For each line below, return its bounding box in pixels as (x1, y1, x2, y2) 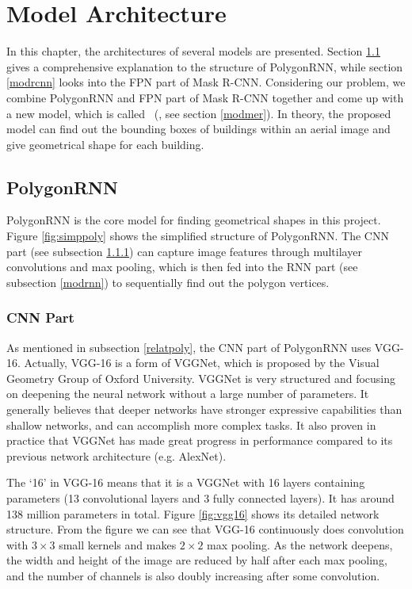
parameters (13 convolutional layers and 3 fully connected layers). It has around (6, 490, 395, 507)
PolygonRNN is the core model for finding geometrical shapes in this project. (6, 212, 381, 228)
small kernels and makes (59, 536, 177, 553)
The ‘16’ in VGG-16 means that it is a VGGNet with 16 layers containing (6, 474, 365, 491)
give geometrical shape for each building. (6, 136, 204, 152)
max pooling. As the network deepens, (207, 536, 393, 553)
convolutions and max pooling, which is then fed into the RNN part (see (6, 258, 358, 275)
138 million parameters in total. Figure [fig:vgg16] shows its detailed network (6, 505, 380, 522)
